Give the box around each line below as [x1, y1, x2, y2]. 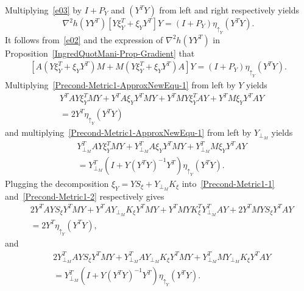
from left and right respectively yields [159, 4, 300, 16]
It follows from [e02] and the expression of [5, 33, 163, 46]
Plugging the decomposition [5, 177, 109, 189]
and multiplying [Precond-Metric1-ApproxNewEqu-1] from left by [5, 125, 252, 138]
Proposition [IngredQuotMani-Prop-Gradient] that [5, 46, 195, 59]
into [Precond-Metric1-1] [182, 177, 275, 189]
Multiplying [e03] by [5, 4, 82, 16]
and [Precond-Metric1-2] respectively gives [5, 189, 164, 202]
